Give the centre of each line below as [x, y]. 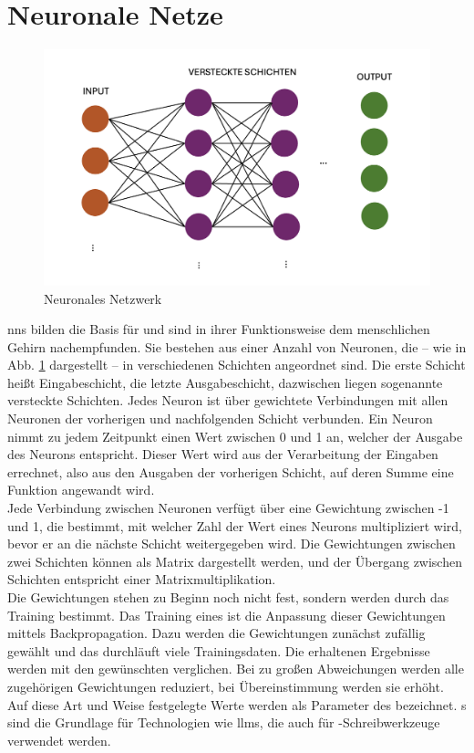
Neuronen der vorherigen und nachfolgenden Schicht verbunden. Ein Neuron [220, 418]
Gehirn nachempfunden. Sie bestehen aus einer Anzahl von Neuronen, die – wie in [237, 346]
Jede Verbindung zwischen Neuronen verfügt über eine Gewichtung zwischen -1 [228, 508]
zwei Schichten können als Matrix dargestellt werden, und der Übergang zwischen [235, 561]
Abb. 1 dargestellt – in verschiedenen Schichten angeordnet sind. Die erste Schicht [237, 365]
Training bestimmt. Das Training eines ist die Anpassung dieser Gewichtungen [227, 615]
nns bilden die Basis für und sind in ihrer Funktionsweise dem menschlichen [219, 329]
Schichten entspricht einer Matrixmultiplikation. [142, 579]
